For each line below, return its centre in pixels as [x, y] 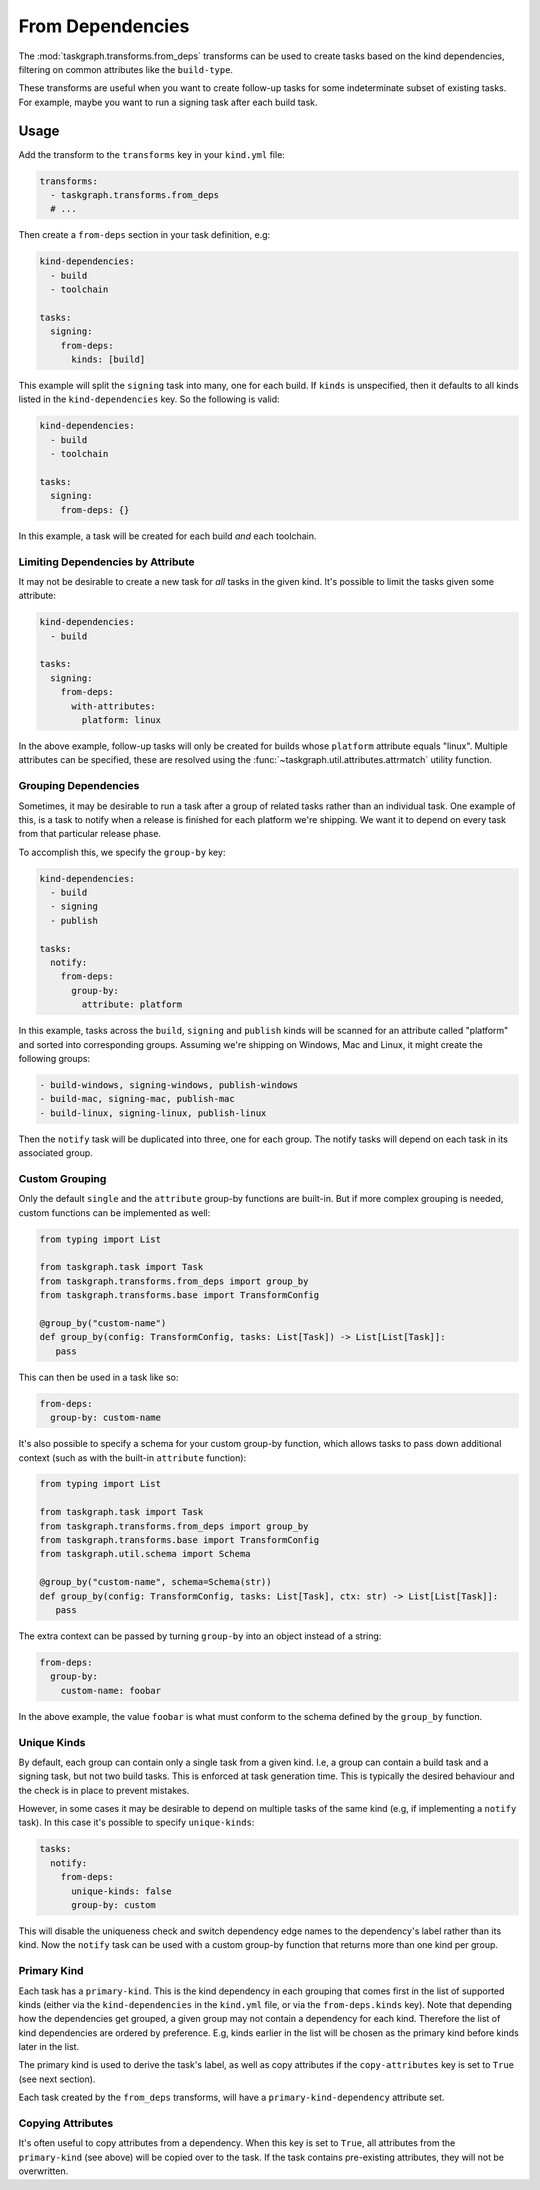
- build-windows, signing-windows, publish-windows [169, 1084]
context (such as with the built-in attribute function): [132, 1457]
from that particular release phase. [90, 834]
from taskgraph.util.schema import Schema [145, 1554]
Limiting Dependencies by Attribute [106, 562]
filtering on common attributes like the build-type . [126, 69]
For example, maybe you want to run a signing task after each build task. [168, 102]
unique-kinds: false [121, 1891]
